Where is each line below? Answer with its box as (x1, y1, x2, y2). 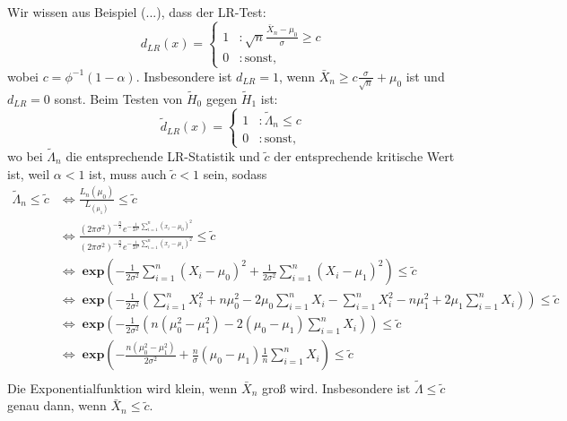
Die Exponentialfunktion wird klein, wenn (7, 378, 238, 397)
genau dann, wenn (7, 396, 107, 415)
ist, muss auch (89, 164, 167, 183)
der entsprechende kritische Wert (274, 146, 455, 165)
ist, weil (7, 164, 50, 183)
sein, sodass (203, 164, 267, 183)
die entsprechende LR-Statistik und (65, 146, 260, 165)
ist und (406, 66, 445, 85)
